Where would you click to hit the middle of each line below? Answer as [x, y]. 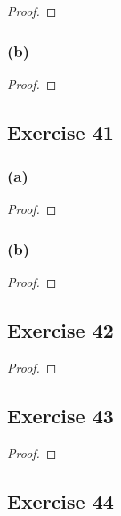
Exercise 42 [60, 330]
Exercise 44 [60, 500]
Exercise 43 [60, 415]
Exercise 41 [60, 131]
